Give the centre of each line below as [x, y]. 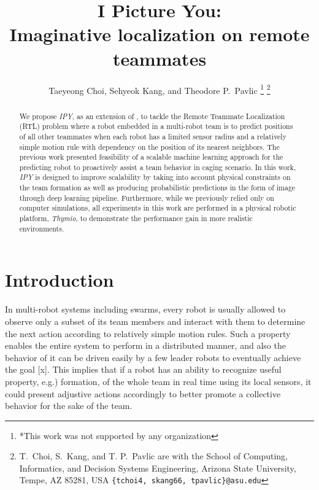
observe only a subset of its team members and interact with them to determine [155, 321]
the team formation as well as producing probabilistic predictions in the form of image [157, 188]
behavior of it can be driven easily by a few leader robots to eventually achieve [153, 357]
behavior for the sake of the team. [69, 406]
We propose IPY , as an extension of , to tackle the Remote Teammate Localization [152, 116]
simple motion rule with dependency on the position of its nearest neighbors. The [149, 146]
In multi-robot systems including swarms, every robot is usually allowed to [145, 309]
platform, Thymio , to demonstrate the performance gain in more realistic [136, 218]
